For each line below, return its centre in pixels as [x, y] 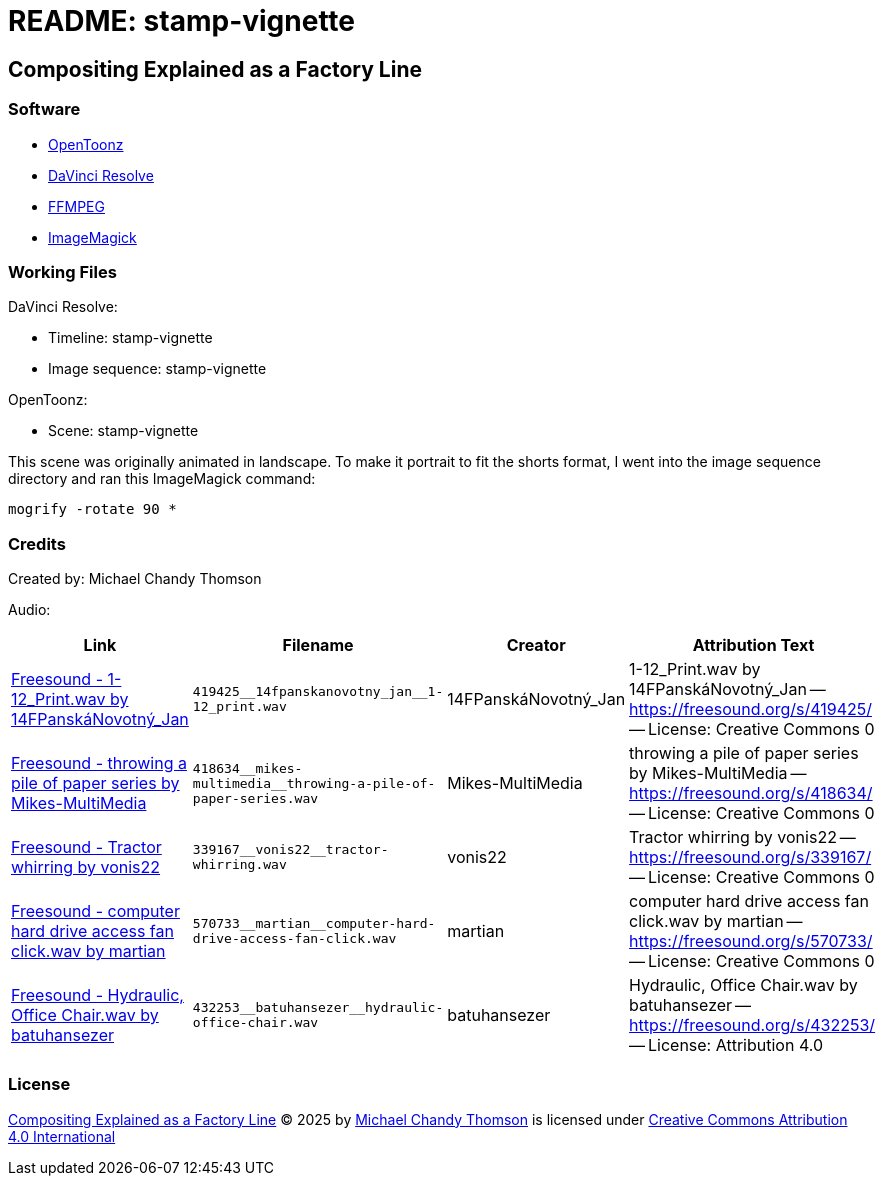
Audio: [29, 610]
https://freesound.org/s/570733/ [751, 941]
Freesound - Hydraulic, [97, 995]
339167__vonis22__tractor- [290, 850]
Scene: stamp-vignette [123, 431]
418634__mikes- [247, 768]
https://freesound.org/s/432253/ [752, 1025]
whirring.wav [239, 865]
